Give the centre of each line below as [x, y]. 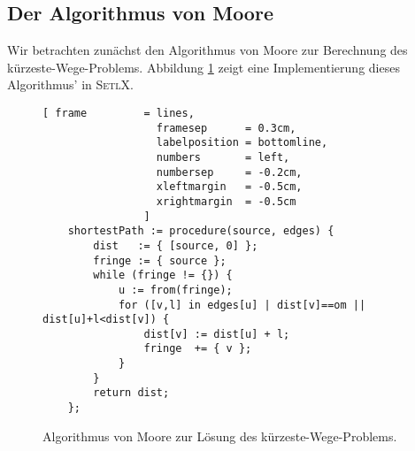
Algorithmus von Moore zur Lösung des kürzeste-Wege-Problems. [220, 436]
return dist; [131, 393]
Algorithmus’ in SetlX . [70, 84]
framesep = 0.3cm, [226, 128]
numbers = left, [223, 157]
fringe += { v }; [198, 349]
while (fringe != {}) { [163, 275]
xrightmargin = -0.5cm [226, 201]
